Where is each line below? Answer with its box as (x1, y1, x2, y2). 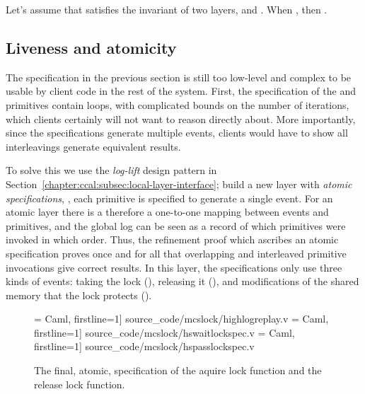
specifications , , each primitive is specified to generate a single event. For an (6, 190, 333, 205)
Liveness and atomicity (6, 36, 177, 58)
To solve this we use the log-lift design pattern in (6, 163, 217, 178)
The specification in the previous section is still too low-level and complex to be (6, 69, 352, 84)
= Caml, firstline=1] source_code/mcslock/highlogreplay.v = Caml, (34, 311, 329, 326)
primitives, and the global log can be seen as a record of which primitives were (6, 218, 346, 233)
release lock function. (34, 376, 125, 391)
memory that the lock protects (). (6, 287, 152, 302)
